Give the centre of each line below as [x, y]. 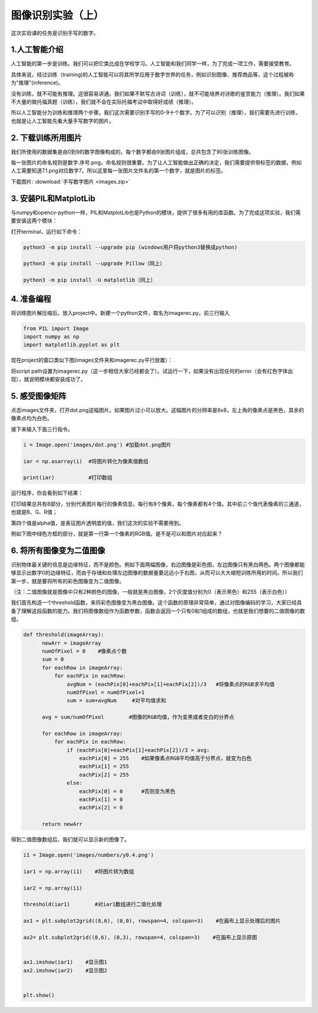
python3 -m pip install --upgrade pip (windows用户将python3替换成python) [130, 247]
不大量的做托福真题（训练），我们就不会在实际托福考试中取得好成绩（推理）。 [104, 102]
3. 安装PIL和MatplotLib [53, 198]
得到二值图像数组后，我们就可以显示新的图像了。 [70, 839]
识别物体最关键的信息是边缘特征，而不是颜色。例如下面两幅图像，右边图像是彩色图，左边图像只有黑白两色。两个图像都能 [158, 564]
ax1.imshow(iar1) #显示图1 [65, 962]
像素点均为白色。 [32, 419]
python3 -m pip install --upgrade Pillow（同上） [94, 264]
